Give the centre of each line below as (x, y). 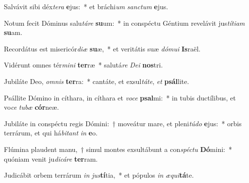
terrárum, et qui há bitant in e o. (51, 133)
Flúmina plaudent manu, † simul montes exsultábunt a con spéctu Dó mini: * (118, 149)
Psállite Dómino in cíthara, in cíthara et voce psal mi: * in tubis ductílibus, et (120, 97)
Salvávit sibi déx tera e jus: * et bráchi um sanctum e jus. (86, 6)
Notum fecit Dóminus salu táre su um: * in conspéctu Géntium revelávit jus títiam (124, 23)
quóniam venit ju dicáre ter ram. (51, 158)
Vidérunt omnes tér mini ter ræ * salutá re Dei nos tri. (83, 65)
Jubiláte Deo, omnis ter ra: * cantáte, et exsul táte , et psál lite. (97, 81)
